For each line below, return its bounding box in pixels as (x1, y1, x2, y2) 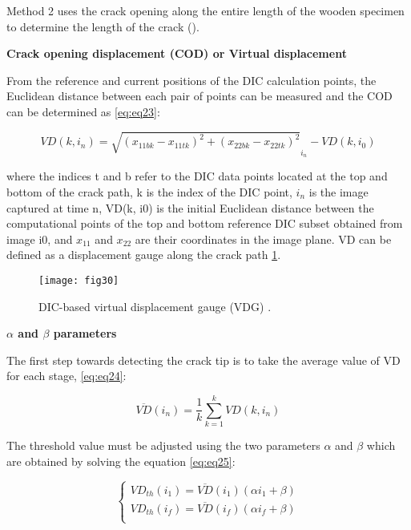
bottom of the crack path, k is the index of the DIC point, (6, 183, 292, 200)
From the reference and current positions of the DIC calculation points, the (6, 71, 377, 88)
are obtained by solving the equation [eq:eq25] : (6, 452, 236, 469)
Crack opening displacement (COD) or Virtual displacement (6, 45, 347, 62)
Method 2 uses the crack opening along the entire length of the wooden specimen (6, 2, 405, 18)
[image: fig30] (38, 274, 119, 286)
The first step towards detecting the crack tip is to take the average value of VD (6, 351, 401, 368)
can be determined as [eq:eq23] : (6, 103, 160, 119)
